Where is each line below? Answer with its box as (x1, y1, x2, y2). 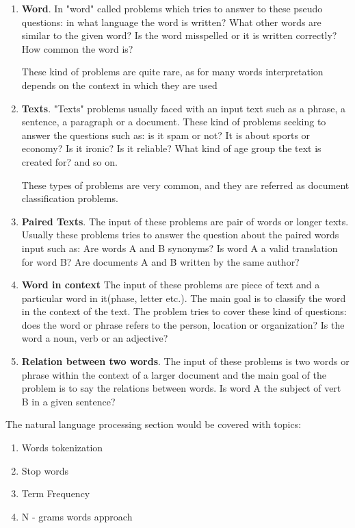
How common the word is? (21, 41, 133, 55)
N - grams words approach (21, 509, 133, 523)
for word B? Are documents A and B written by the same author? (21, 254, 300, 268)
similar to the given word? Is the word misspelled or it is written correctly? (21, 28, 337, 42)
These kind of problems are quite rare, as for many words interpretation (21, 64, 324, 79)
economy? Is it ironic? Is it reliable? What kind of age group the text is (21, 141, 321, 155)
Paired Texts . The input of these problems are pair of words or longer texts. (21, 214, 349, 228)
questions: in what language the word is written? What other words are (21, 14, 321, 29)
